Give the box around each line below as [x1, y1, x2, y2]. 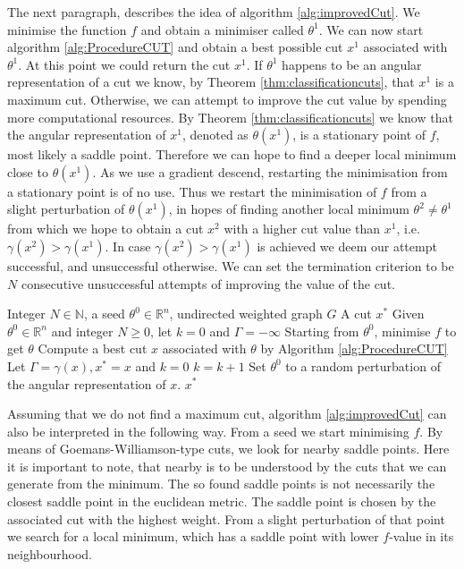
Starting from [284, 321, 359, 340]
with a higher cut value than [224, 219, 381, 238]
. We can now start [318, 20, 424, 38]
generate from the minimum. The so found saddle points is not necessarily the [7, 474, 435, 493]
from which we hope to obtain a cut [7, 219, 204, 238]
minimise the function [7, 20, 127, 38]
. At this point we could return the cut [18, 55, 231, 73]
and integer [51, 321, 114, 340]
